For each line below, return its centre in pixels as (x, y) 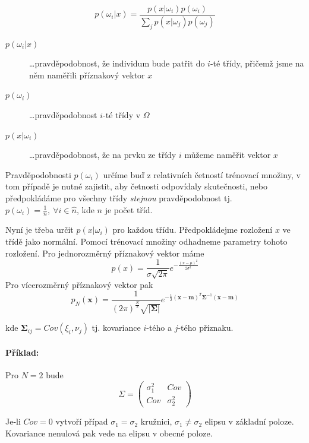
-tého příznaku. (206, 327)
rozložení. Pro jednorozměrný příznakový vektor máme (105, 253)
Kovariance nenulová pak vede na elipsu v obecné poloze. (109, 433)
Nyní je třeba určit (40, 230)
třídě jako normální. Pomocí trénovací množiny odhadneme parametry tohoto (146, 241)
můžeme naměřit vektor (228, 155)
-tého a (159, 327)
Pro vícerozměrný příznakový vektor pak (79, 284)
